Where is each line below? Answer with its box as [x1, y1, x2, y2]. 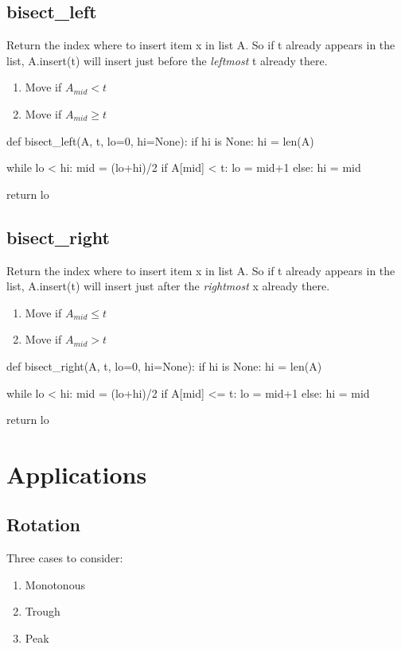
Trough [25, 603, 60, 620]
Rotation [6, 512, 80, 537]
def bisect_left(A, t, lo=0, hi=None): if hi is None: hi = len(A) [6, 132, 314, 149]
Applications [6, 457, 147, 490]
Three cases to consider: [6, 550, 123, 566]
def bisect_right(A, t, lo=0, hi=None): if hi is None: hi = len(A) [6, 357, 322, 374]
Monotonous [25, 576, 85, 593]
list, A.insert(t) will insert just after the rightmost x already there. [6, 278, 330, 294]
